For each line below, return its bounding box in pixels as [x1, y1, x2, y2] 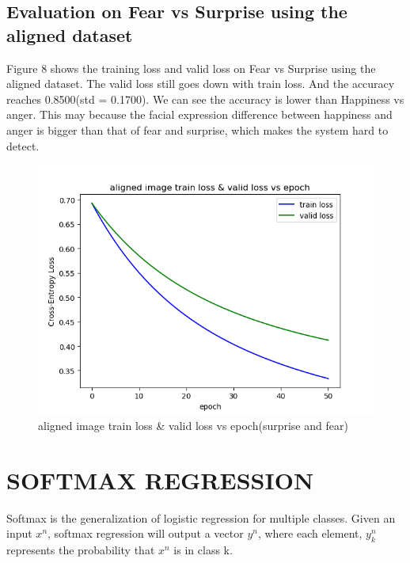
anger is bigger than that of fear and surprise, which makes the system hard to [6, 121, 389, 138]
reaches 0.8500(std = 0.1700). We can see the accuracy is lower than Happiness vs [6, 90, 404, 107]
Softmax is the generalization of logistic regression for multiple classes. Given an [6, 509, 396, 526]
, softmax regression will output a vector [47, 525, 244, 542]
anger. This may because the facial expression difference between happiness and [6, 106, 393, 123]
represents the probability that [6, 542, 155, 558]
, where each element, [257, 525, 363, 542]
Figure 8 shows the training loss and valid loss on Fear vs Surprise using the [6, 59, 376, 76]
